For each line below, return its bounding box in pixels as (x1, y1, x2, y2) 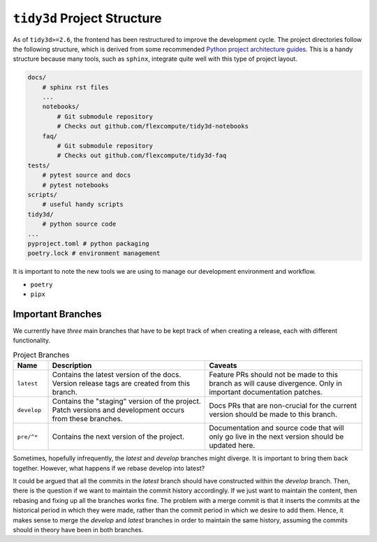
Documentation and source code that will (209, 423, 345, 433)
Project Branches (13, 350, 70, 360)
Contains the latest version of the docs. (52, 370, 182, 380)
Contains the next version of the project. (52, 432, 185, 441)
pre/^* (17, 433, 38, 440)
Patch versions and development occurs (52, 405, 185, 415)
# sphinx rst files (42, 83, 110, 91)
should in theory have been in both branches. (13, 525, 144, 534)
